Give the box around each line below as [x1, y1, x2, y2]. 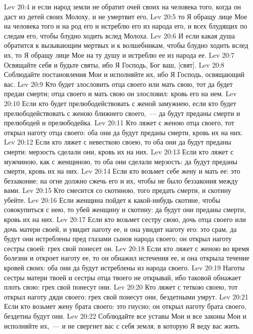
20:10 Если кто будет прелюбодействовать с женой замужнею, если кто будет [4, 98, 236, 108]
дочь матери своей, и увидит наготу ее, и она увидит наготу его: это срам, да [4, 223, 237, 234]
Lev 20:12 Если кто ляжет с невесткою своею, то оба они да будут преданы [4, 137, 231, 147]
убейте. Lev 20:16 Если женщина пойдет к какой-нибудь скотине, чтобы [4, 194, 220, 205]
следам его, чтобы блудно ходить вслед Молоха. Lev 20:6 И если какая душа [4, 30, 235, 40]
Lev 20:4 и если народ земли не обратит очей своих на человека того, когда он [4, 1, 241, 11]
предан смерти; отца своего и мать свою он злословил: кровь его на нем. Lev [4, 88, 237, 99]
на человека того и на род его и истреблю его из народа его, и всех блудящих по [4, 21, 248, 31]
